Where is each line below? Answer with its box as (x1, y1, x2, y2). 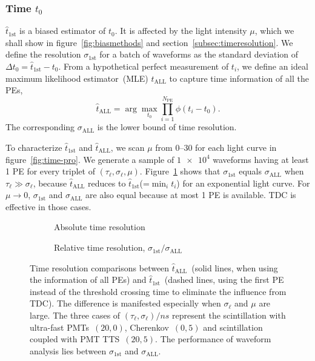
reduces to (88, 176, 126, 189)
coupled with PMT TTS (30, 333, 120, 345)
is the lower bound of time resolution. (97, 121, 237, 133)
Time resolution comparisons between (30, 261, 170, 274)
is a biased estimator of (19, 24, 106, 37)
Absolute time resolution (54, 220, 145, 233)
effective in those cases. (5, 200, 91, 213)
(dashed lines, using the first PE (164, 273, 284, 286)
